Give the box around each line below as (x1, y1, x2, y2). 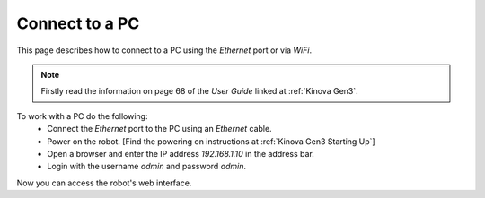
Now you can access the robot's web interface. (16, 177, 192, 188)
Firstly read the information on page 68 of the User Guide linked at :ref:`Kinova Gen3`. (40, 86, 358, 97)
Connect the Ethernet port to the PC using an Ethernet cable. (47, 124, 273, 134)
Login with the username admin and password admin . (47, 161, 247, 172)
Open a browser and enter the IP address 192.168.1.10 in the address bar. (47, 148, 314, 159)
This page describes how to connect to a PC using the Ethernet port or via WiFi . (16, 45, 313, 56)
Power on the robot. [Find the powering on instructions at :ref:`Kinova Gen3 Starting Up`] (47, 135, 376, 147)
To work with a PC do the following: (16, 110, 148, 121)
